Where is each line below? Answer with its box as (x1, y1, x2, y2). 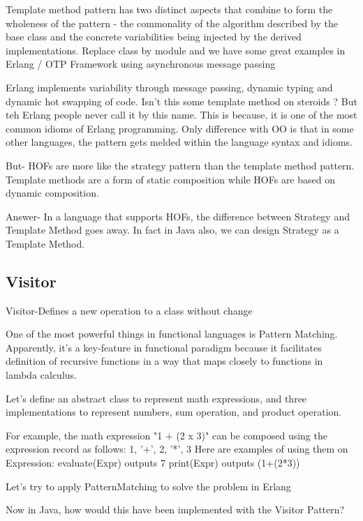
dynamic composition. (6, 186, 99, 200)
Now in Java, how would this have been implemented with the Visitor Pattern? (6, 502, 345, 517)
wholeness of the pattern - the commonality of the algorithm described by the (6, 15, 338, 30)
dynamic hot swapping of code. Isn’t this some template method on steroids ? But (6, 93, 357, 108)
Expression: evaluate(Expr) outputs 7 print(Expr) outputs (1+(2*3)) (6, 455, 300, 470)
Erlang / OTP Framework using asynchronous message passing (6, 56, 276, 71)
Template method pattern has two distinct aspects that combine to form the (6, 2, 333, 16)
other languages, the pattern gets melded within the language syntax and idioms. (6, 135, 353, 149)
